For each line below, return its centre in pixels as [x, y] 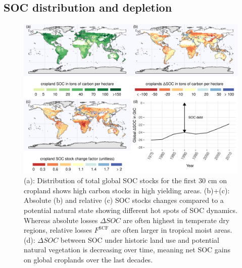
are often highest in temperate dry [176, 220]
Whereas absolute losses [61, 220]
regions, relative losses [58, 230]
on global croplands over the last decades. [88, 260]
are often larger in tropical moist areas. [172, 230]
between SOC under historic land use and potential [140, 239]
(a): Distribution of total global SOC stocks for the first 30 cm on [125, 180]
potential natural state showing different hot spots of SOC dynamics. [131, 210]
